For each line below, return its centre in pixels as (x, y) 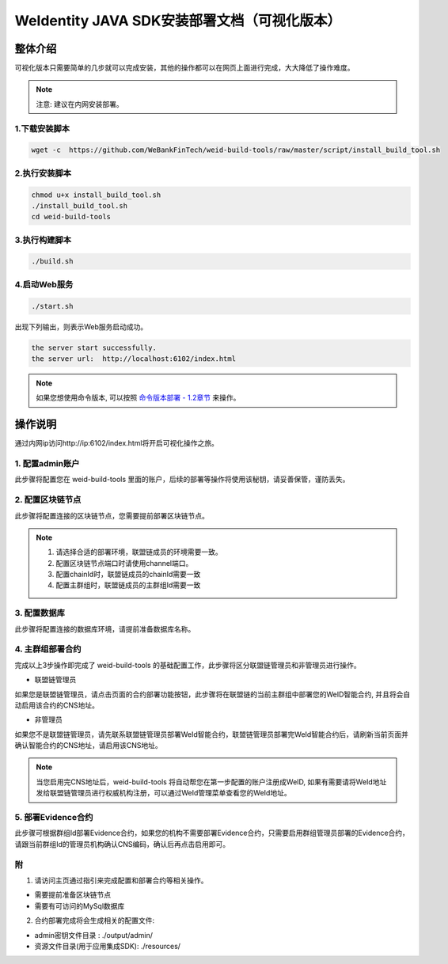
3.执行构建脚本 (43, 240)
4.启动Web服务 (44, 284)
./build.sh (52, 262)
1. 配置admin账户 (47, 463)
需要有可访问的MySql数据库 (80, 905)
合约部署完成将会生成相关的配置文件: (95, 920)
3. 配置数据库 (40, 613)
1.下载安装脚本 (42, 128)
